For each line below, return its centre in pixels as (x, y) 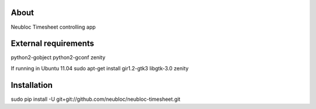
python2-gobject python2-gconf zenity (58, 57)
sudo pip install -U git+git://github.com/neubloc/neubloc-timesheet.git (96, 99)
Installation (32, 85)
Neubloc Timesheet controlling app (53, 27)
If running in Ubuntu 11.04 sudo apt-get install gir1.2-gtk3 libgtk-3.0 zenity (100, 68)
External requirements (53, 44)
